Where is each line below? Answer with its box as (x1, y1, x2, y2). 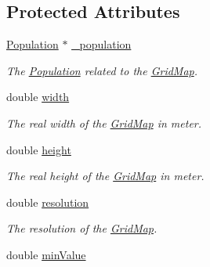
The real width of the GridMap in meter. (6, 114, 202, 131)
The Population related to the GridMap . (6, 62, 198, 78)
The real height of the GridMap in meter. (6, 168, 205, 184)
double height (6, 141, 71, 157)
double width (6, 88, 70, 105)
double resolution (6, 193, 89, 210)
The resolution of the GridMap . (6, 220, 157, 236)
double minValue (6, 246, 86, 262)
